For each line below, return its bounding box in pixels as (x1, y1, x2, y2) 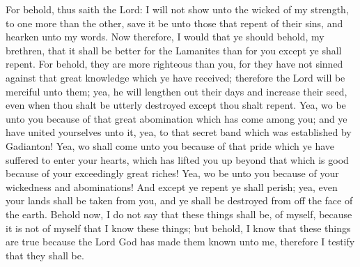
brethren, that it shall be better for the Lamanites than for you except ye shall (6, 43, 342, 57)
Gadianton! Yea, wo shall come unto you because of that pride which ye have (6, 138, 334, 153)
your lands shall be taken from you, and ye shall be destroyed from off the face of (6, 193, 353, 208)
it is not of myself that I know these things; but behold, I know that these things (6, 220, 351, 235)
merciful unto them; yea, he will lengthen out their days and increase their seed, (6, 84, 347, 98)
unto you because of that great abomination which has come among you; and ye (6, 111, 347, 125)
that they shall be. (6, 247, 84, 262)
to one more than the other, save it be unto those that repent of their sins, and (6, 15, 343, 30)
